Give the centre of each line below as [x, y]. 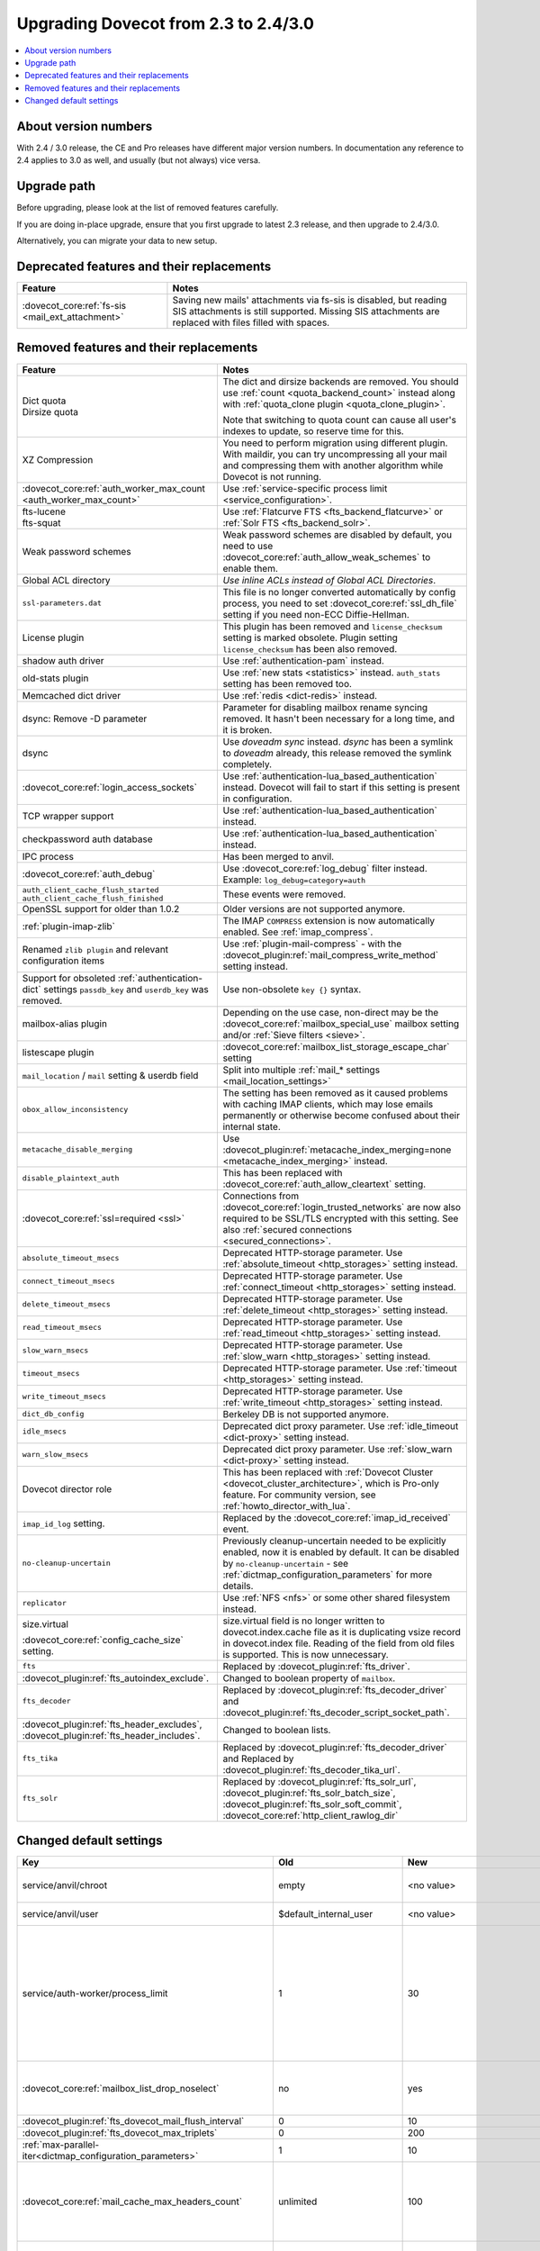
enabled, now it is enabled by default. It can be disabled [341, 1551]
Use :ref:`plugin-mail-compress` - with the [312, 944]
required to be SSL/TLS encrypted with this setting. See [341, 1218]
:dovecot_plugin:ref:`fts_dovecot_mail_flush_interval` [133, 2121]
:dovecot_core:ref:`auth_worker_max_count [114, 488]
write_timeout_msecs [64, 1397]
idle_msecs [45, 1432]
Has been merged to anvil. [279, 856]
